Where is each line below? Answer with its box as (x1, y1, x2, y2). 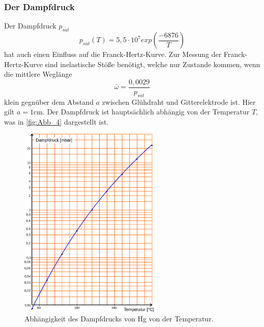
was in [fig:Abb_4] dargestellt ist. (4, 116, 109, 127)
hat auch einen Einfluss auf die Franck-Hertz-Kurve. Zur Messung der (4, 49, 222, 60)
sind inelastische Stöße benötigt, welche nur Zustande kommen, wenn (45, 58, 260, 69)
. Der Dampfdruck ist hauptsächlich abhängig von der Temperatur (42, 106, 250, 117)
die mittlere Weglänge (4, 69, 72, 79)
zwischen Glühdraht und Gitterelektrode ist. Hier (102, 96, 256, 107)
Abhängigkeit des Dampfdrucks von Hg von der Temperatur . (24, 313, 214, 324)
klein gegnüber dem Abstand (4, 96, 94, 107)
